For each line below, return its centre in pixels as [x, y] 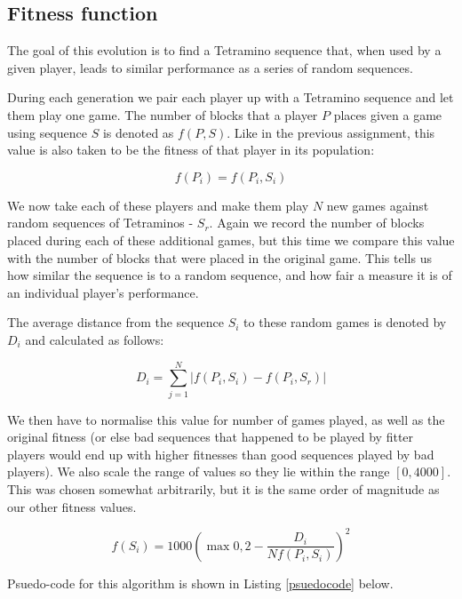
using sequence [47, 132]
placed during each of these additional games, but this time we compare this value [231, 240]
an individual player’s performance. [103, 292]
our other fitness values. [72, 506]
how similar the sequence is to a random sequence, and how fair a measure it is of [230, 275]
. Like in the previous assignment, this [331, 132]
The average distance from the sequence [116, 322]
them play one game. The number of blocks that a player [163, 114]
